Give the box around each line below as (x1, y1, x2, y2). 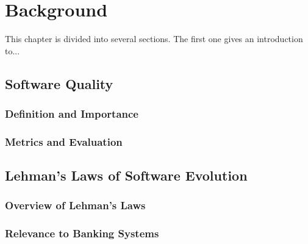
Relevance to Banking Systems (5, 226, 159, 241)
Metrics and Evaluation (5, 134, 123, 149)
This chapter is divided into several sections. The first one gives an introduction (5, 32, 303, 45)
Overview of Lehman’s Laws (5, 198, 146, 213)
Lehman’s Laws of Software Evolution (5, 166, 248, 185)
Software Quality (5, 74, 113, 93)
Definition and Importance (5, 106, 138, 121)
